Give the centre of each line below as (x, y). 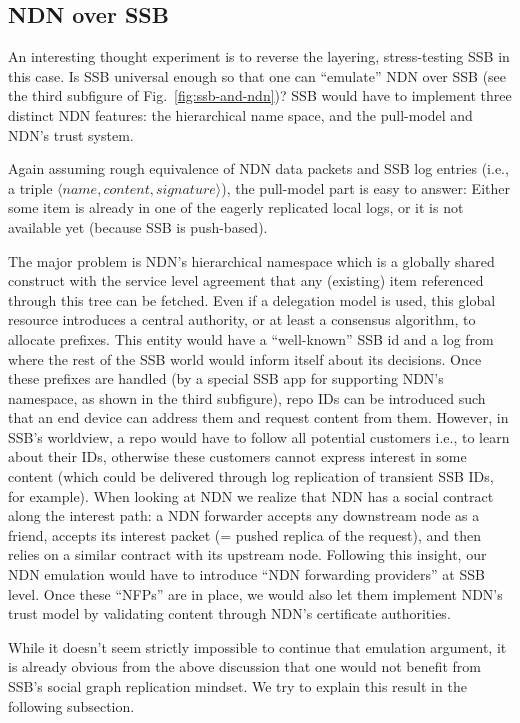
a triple (30, 187)
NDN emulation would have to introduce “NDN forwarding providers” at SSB (246, 574)
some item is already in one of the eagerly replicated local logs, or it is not (236, 207)
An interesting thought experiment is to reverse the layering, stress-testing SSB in (259, 56)
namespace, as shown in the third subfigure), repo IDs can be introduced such (247, 397)
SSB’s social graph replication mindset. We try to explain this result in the (237, 686)
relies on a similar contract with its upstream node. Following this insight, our (247, 554)
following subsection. (71, 705)
